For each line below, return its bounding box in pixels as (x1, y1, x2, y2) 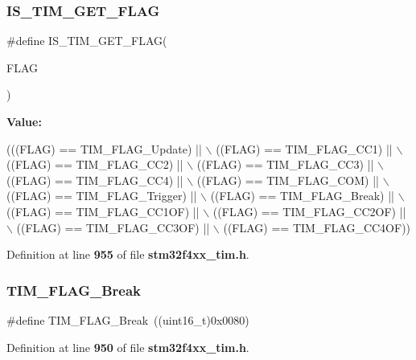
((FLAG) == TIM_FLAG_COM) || (196, 171, 379, 188)
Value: (6, 113, 42, 129)
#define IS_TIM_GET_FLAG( (6, 32, 167, 49)
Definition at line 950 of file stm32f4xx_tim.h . (6, 338, 249, 355)
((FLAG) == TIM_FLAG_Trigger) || (6, 187, 197, 204)
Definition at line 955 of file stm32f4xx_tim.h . (6, 246, 249, 263)
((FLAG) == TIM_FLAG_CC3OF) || (16, 219, 210, 235)
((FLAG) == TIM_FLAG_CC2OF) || (212, 202, 406, 219)
